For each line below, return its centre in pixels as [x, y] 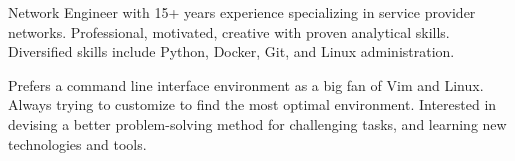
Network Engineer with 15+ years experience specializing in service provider [242, 12]
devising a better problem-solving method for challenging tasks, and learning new [257, 123]
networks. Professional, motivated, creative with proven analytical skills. [229, 31]
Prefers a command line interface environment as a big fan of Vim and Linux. [246, 84]
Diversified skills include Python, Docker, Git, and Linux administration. [231, 51]
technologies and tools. [77, 143]
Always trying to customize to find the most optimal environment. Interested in [252, 104]
